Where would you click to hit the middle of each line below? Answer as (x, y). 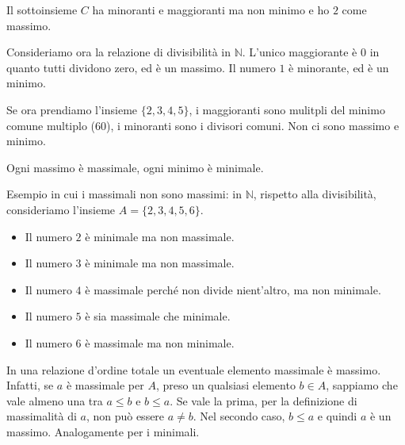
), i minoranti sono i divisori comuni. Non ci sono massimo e (253, 125)
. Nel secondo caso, (239, 416)
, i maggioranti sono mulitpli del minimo (287, 109)
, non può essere (125, 416)
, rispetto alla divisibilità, (315, 194)
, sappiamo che (362, 385)
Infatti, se (30, 385)
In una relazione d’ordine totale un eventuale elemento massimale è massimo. (194, 369)
